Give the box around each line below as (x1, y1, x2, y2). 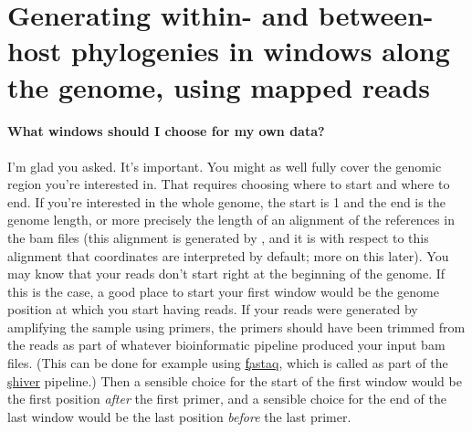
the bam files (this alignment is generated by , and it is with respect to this (7, 227, 429, 247)
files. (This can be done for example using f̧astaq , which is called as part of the (7, 353, 448, 373)
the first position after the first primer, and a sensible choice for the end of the (7, 389, 446, 408)
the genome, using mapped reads (7, 68, 431, 105)
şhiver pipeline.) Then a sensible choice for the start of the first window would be (7, 371, 462, 390)
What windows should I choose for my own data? (7, 121, 325, 141)
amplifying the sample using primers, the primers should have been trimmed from (7, 317, 466, 336)
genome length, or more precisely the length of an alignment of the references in (7, 210, 455, 229)
